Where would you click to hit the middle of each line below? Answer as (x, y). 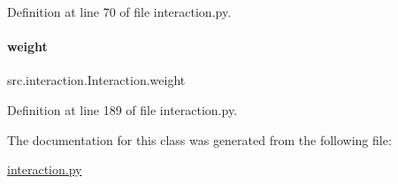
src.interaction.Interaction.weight (96, 80)
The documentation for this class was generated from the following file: (199, 139)
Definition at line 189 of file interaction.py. (122, 109)
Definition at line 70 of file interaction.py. (119, 11)
